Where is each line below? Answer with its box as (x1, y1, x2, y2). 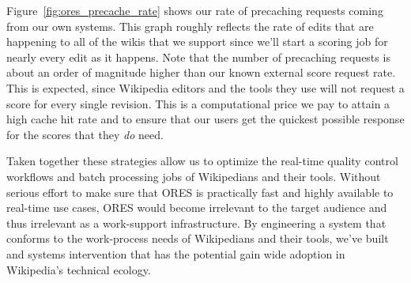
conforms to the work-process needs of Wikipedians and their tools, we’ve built (6, 230, 389, 247)
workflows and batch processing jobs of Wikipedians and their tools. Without (6, 168, 381, 184)
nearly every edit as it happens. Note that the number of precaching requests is (6, 48, 390, 65)
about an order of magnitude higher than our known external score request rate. (6, 64, 396, 81)
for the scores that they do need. (6, 126, 164, 142)
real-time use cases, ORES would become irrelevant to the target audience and (6, 199, 387, 216)
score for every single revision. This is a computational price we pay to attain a (6, 95, 390, 111)
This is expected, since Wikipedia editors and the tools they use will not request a (6, 79, 405, 96)
